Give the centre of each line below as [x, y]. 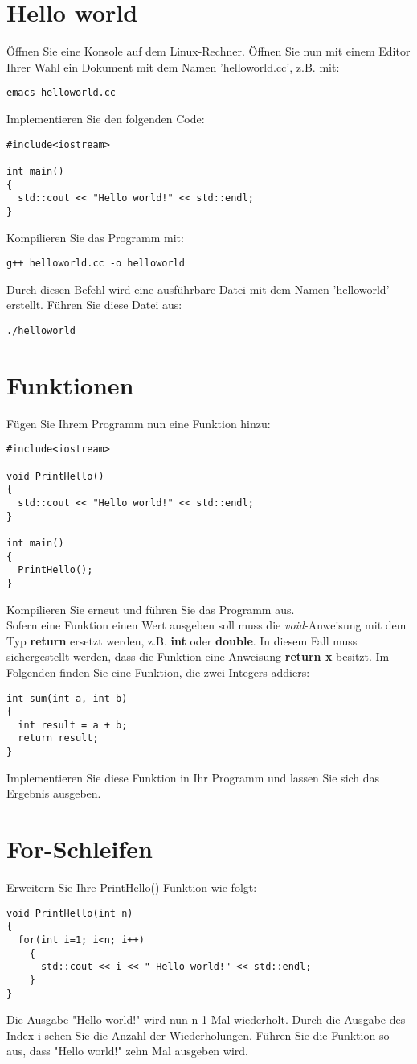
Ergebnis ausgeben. [54, 793]
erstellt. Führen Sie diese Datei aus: [94, 305]
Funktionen [70, 384]
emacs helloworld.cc [61, 93]
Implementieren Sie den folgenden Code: [106, 118]
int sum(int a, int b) [67, 698]
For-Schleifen [80, 849]
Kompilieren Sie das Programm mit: [95, 237]
